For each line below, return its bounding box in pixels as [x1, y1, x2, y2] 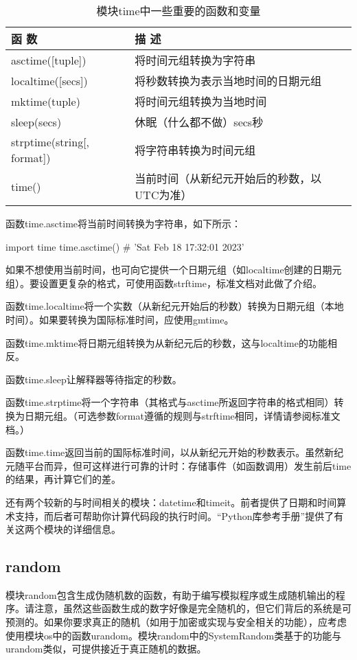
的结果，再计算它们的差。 [5, 472, 121, 486]
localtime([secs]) [11, 72, 88, 89]
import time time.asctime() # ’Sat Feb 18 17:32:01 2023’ [5, 239, 244, 253]
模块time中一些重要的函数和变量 [96, 3, 261, 19]
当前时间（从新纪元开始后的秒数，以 [135, 170, 322, 186]
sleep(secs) [11, 113, 62, 130]
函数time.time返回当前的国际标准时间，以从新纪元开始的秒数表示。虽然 [5, 445, 325, 459]
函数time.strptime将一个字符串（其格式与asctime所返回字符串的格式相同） [5, 395, 334, 409]
